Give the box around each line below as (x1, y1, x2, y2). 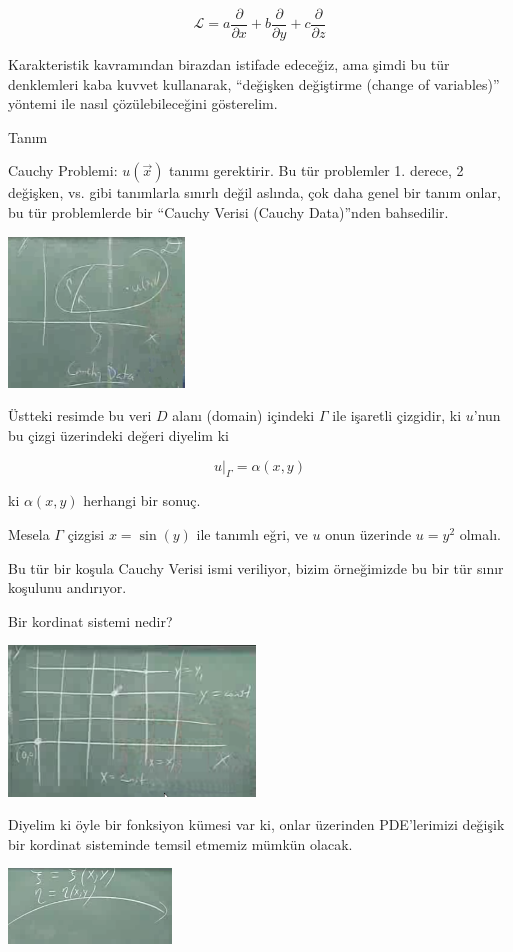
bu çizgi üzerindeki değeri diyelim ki (8, 424, 229, 445)
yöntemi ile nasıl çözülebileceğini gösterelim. (8, 93, 278, 114)
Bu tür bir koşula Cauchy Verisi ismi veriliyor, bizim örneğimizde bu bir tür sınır (8, 557, 504, 578)
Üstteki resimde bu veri (8, 405, 152, 426)
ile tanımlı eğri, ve (196, 523, 308, 544)
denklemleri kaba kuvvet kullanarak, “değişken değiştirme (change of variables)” (8, 73, 500, 94)
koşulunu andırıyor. (8, 577, 127, 598)
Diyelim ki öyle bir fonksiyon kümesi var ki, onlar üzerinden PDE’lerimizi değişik (8, 814, 505, 835)
